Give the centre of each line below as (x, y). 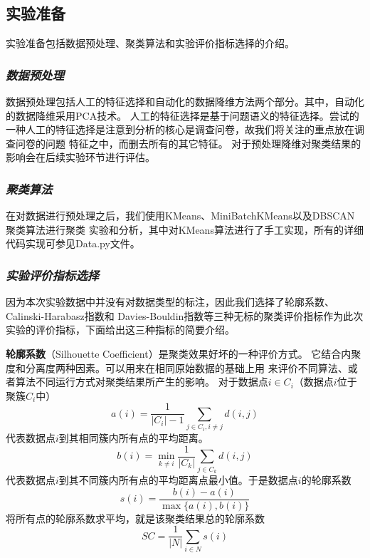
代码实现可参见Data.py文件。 (73, 243)
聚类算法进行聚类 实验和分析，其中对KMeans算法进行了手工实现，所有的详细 (185, 229)
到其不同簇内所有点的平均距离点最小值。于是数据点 (178, 479)
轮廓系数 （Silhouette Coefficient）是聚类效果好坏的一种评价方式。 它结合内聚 (184, 353)
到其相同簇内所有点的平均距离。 (133, 438)
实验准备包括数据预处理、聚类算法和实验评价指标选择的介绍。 (150, 43)
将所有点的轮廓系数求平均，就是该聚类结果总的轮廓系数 (135, 518)
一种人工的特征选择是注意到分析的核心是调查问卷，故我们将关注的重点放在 (180, 129)
